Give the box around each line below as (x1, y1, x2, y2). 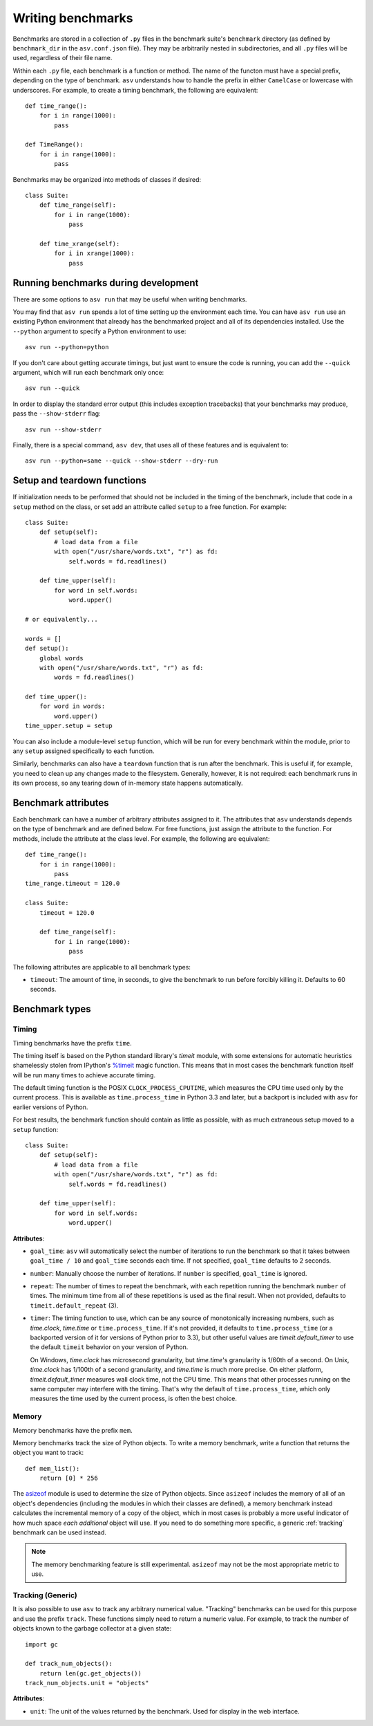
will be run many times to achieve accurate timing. (12, 1070, 155, 1079)
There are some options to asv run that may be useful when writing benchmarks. (12, 295, 247, 304)
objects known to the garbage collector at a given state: (12, 1624, 172, 1633)
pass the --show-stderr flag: (12, 409, 101, 418)
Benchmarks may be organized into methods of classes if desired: (12, 175, 202, 183)
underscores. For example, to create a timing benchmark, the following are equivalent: (12, 86, 258, 94)
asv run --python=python (25, 343, 109, 351)
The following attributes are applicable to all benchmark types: (12, 963, 191, 971)
